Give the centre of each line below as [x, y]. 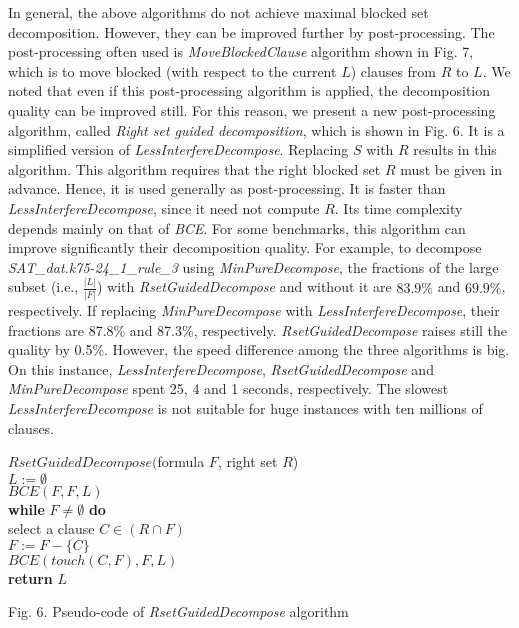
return [30, 577]
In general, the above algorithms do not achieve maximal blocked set [218, 12]
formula [181, 461]
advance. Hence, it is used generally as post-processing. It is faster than [227, 188]
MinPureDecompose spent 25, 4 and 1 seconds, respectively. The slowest [228, 388]
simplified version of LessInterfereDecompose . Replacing [178, 149]
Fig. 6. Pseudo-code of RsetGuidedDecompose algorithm [178, 611]
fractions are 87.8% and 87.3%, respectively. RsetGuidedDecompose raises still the [258, 329]
